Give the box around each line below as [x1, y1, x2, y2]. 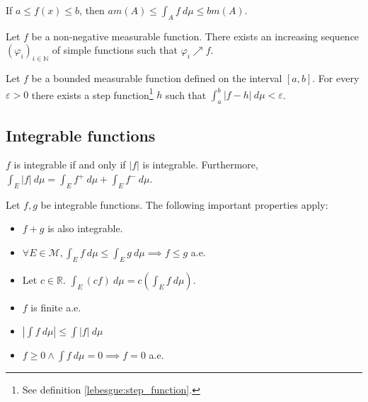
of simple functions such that [52, 42, 178, 57]
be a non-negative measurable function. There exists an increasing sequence [31, 28, 360, 43]
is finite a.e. [30, 299, 81, 314]
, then [79, 3, 105, 17]
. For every [312, 71, 360, 86]
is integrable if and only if [13, 157, 126, 172]
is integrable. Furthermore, [142, 157, 258, 172]
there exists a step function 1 [31, 85, 154, 102]
